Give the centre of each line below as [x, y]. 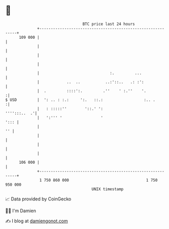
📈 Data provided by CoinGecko [38, 199]
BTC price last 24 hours [109, 24]
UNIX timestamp [108, 189]
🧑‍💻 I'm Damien [21, 211]
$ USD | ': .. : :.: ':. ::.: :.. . [80, 100]
